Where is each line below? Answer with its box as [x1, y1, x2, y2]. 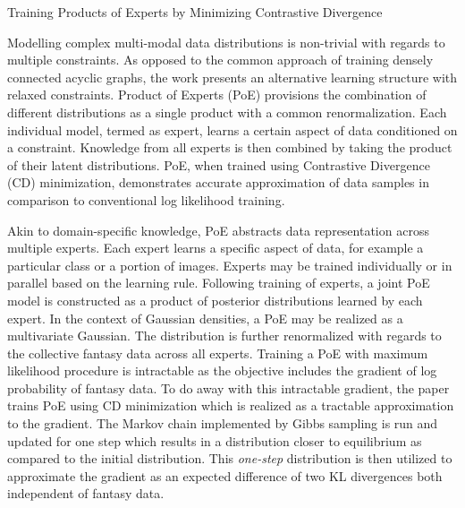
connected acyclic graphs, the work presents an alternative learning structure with [7, 67, 458, 86]
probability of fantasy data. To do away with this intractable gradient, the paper [7, 378, 450, 397]
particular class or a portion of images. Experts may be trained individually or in [7, 255, 452, 274]
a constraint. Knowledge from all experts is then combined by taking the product [7, 138, 452, 157]
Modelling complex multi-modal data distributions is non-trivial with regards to [7, 32, 445, 51]
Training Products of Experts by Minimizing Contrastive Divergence [7, 3, 383, 21]
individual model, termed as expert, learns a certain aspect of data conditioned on [7, 120, 458, 139]
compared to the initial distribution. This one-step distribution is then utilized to [7, 449, 452, 468]
